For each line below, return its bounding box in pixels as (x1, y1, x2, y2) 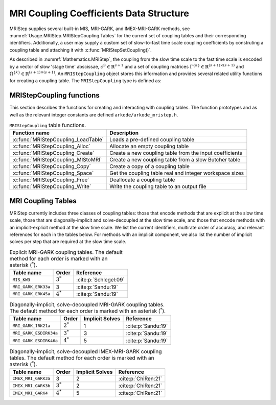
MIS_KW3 (12, 277, 31, 282)
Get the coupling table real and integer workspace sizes (109, 170, 244, 177)
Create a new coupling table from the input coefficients (109, 150, 242, 157)
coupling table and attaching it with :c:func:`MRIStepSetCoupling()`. (9, 46, 152, 53)
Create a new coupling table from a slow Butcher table (109, 156, 241, 163)
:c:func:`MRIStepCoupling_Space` (12, 170, 94, 177)
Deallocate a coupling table (109, 176, 175, 183)
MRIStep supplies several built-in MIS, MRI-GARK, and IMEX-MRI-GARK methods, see (9, 26, 190, 32)
